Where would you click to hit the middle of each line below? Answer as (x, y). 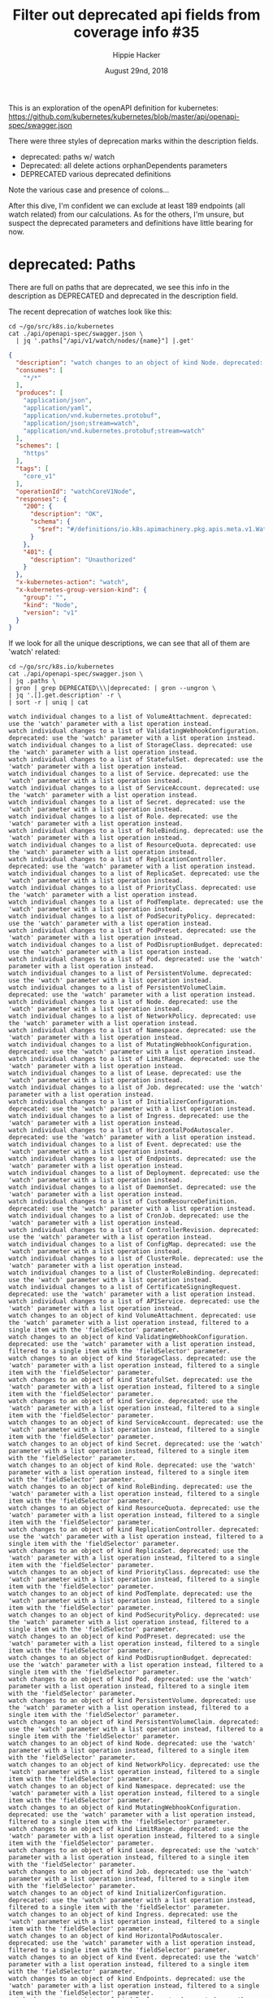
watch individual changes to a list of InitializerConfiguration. (123, 1102)
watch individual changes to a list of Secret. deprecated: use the (127, 803)
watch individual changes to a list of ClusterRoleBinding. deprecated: (134, 1273)
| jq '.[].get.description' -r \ (65, 695)
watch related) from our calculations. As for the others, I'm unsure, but (126, 214)
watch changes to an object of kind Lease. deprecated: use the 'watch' (134, 1851)
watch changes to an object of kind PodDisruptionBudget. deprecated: (130, 1658)
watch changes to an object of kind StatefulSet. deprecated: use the (130, 1380)
